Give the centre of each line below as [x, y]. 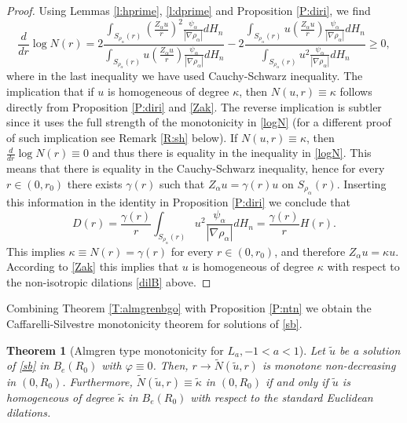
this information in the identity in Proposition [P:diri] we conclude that [178, 202]
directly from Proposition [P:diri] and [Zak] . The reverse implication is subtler [194, 106]
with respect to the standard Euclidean [282, 397]
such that [182, 183]
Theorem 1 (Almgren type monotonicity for [115, 350]
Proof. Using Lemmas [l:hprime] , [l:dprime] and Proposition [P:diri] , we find [189, 10]
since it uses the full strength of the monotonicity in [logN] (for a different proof [199, 122]
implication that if [50, 91]
